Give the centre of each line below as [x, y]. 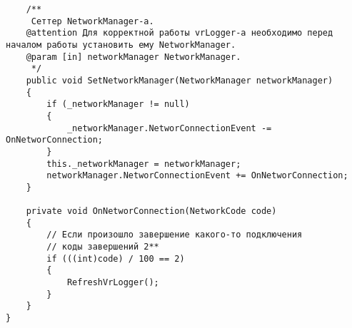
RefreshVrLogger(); [113, 283]
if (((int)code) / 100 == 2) [116, 258]
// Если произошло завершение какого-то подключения [175, 235]
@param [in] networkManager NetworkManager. [134, 57]
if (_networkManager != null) [118, 104]
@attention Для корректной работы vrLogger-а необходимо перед [180, 33]
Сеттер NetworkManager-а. [92, 21]
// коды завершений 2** [103, 247]
